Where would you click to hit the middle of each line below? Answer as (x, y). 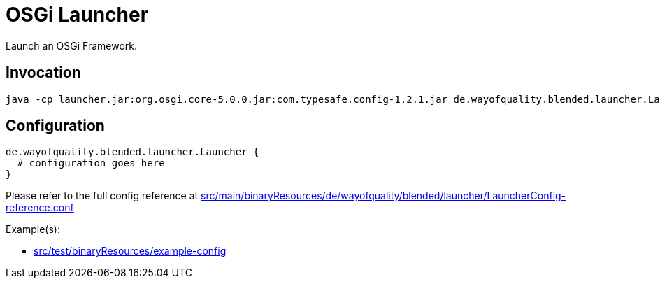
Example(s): (33, 229)
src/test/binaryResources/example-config (130, 251)
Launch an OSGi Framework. (72, 45)
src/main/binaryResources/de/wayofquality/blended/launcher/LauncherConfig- (383, 196)
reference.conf (40, 208)
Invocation (43, 73)
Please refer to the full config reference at (102, 196)
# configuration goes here (91, 163)
